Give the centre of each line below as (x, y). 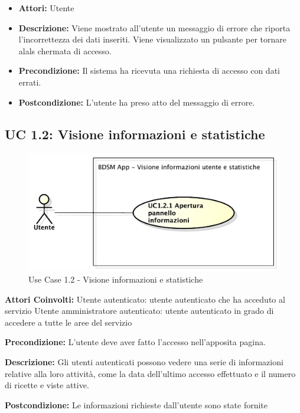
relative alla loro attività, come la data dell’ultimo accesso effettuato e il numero (150, 373)
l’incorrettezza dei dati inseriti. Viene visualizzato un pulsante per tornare (152, 39)
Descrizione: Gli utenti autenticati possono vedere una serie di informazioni (144, 361)
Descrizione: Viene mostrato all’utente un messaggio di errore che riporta (154, 27)
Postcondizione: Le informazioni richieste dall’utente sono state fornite (136, 404)
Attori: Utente (46, 8)
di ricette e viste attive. (47, 385)
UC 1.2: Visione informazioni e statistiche (135, 134)
